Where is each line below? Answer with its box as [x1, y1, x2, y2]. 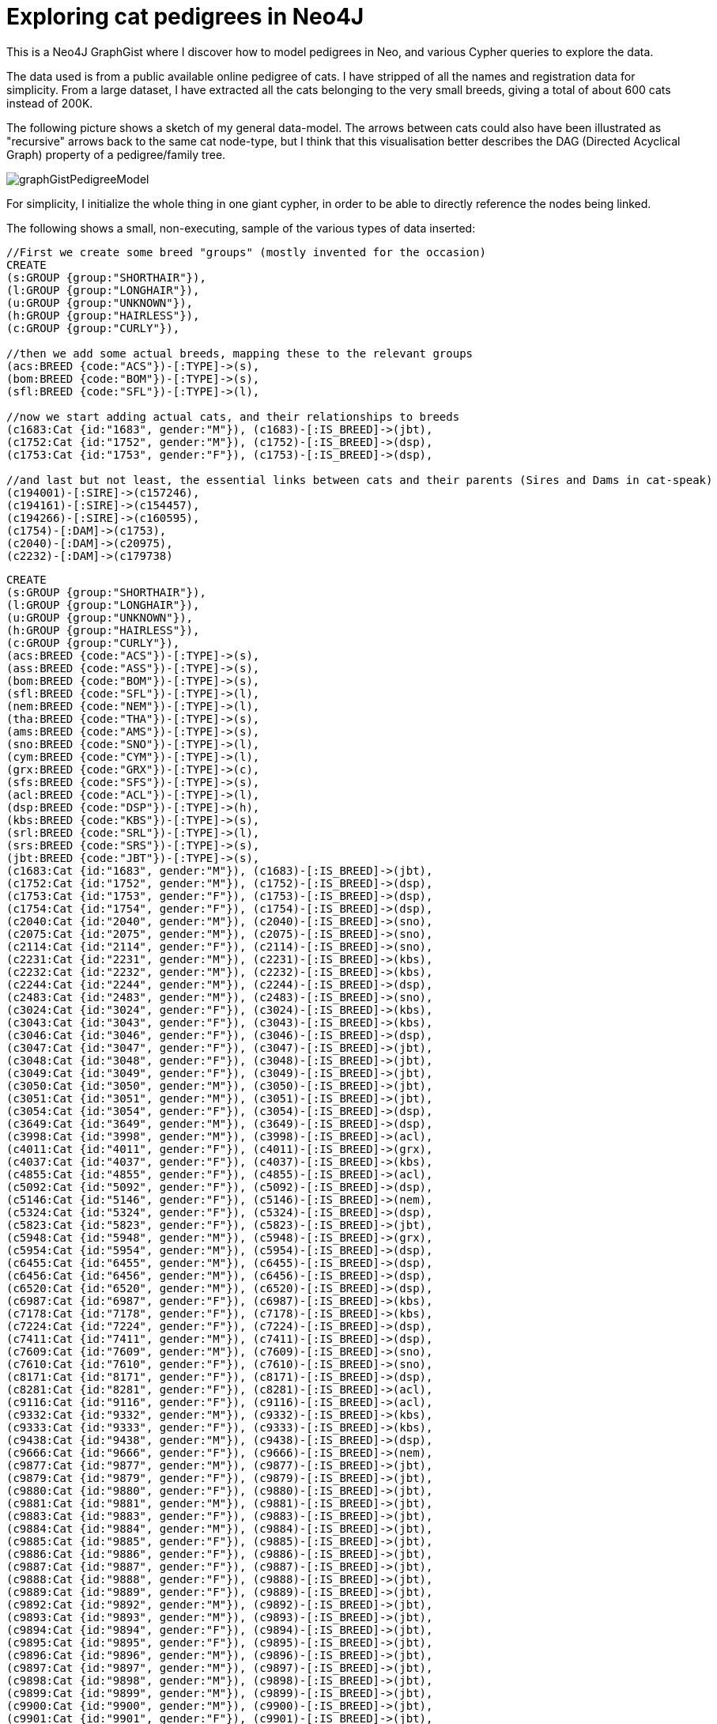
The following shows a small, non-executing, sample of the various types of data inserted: [6, 221, 476, 235]
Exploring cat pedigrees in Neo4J [6, 3, 364, 30]
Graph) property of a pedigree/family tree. [6, 147, 226, 161]
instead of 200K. [6, 96, 93, 110]
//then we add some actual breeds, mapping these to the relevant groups [6, 346, 474, 360]
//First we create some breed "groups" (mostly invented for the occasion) [6, 245, 486, 259]
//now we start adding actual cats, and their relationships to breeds [6, 410, 460, 423]
